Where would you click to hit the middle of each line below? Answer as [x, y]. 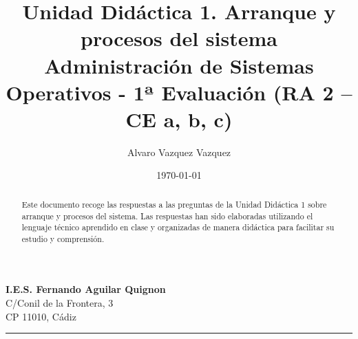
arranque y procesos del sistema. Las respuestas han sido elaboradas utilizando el [167, 216]
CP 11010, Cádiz [41, 316]
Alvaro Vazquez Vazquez [179, 152]
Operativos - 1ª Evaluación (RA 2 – [179, 92]
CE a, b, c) [179, 119]
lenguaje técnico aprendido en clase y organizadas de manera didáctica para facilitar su [178, 227]
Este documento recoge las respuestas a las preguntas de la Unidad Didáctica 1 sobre [174, 204]
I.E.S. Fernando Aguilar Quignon [86, 289]
